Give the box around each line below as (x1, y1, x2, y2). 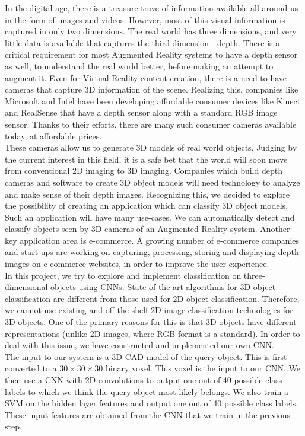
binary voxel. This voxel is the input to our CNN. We (105, 362, 301, 374)
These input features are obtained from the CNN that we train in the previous (5, 408, 291, 421)
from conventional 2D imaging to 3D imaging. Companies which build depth (5, 164, 282, 177)
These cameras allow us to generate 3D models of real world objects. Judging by (5, 141, 297, 154)
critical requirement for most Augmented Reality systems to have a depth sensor (5, 48, 298, 61)
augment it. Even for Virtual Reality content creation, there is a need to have (5, 71, 287, 84)
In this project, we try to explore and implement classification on (5, 269, 242, 281)
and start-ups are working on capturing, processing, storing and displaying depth (5, 246, 299, 258)
